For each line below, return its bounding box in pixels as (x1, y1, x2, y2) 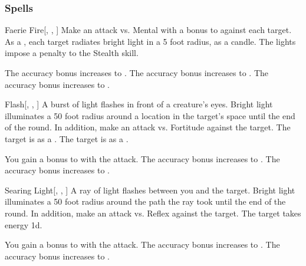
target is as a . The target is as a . (5, 132, 129, 145)
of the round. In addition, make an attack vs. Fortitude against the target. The (5, 121, 291, 133)
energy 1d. (5, 218, 42, 231)
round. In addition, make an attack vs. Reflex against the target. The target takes (5, 206, 301, 219)
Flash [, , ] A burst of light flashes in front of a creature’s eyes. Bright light (5, 98, 273, 110)
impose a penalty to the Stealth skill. (5, 47, 139, 59)
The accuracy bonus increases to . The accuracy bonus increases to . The (5, 67, 268, 78)
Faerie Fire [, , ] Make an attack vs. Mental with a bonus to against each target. (5, 24, 292, 36)
